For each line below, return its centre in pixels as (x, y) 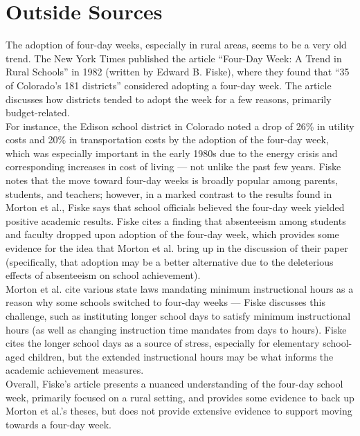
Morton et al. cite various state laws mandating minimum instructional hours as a (180, 288)
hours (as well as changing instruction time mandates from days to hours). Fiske (176, 329)
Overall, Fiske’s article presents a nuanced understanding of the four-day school (174, 383)
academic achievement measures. (75, 370)
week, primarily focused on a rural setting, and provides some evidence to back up (180, 397)
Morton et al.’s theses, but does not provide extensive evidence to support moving (179, 411)
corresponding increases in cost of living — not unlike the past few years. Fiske (173, 166)
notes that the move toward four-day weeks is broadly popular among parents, (172, 180)
